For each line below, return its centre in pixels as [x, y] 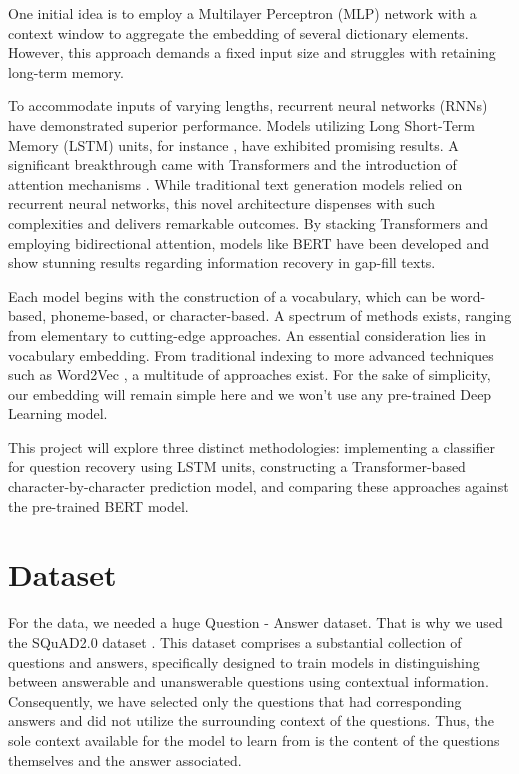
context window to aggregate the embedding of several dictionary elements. [238, 32]
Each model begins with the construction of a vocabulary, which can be [227, 295]
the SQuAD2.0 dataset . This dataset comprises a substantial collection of [235, 641]
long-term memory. [66, 71]
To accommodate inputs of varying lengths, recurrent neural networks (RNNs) [248, 105]
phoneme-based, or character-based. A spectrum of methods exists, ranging [281, 315]
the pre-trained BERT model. [98, 505]
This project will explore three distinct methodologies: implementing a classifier [252, 446]
